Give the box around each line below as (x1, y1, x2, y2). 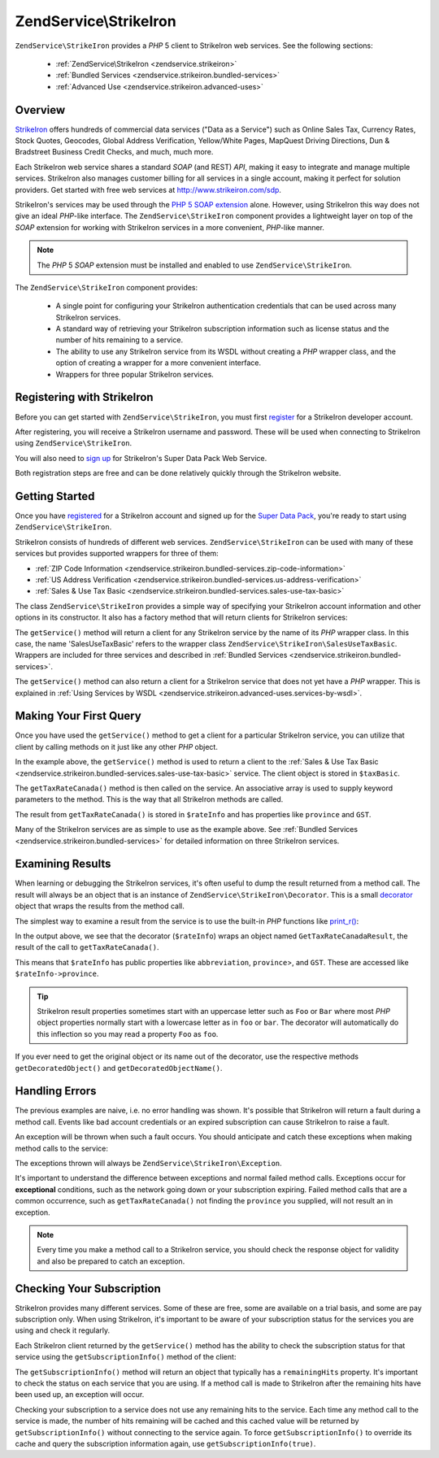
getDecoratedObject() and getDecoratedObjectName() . (15, 1063, 223, 1073)
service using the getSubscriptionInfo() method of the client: (15, 1352, 237, 1362)
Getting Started (15, 489, 95, 503)
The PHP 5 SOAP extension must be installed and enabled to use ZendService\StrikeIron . (37, 260, 353, 270)
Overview (15, 102, 66, 117)
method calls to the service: (15, 1143, 109, 1153)
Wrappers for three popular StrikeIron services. (55, 369, 215, 379)
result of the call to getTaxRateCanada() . (15, 942, 159, 952)
